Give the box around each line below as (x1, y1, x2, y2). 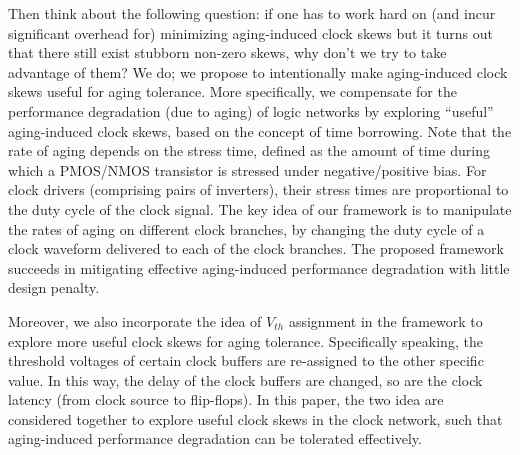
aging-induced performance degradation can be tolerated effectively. (8, 428, 422, 449)
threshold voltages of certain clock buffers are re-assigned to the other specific (8, 350, 484, 371)
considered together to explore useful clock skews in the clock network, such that (8, 408, 503, 429)
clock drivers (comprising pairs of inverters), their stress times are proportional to (8, 179, 509, 200)
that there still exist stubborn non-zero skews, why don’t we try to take (8, 42, 447, 63)
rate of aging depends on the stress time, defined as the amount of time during (8, 140, 490, 161)
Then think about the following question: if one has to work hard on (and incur (8, 3, 496, 23)
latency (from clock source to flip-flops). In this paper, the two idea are (8, 389, 444, 410)
